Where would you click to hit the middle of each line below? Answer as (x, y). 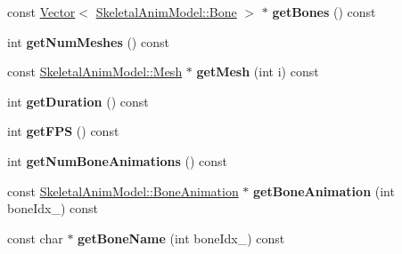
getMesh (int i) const (258, 71)
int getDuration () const (78, 101)
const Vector (41, 12)
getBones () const (324, 12)
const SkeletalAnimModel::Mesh (95, 71)
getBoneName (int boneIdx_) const (181, 238)
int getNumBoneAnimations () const (117, 160)
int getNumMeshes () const (88, 41)
